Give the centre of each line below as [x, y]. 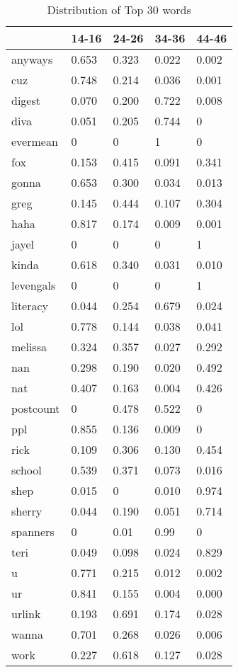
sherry [27, 511]
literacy [30, 306]
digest [26, 100]
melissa [29, 347]
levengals [34, 285]
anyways [32, 59]
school [27, 470]
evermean [35, 141]
